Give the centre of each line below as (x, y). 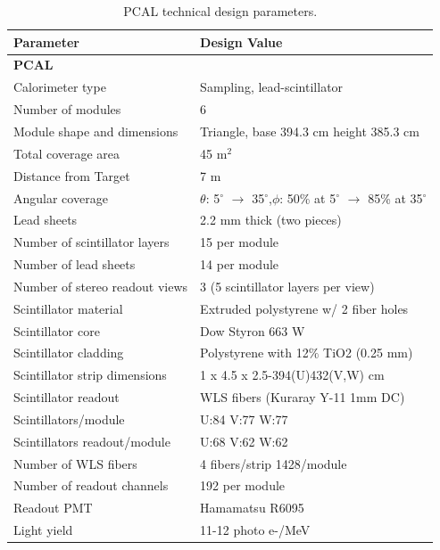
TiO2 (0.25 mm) (368, 353)
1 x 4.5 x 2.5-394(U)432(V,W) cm (292, 375)
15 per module (240, 242)
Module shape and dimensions (96, 131)
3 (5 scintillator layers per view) (287, 286)
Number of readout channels (91, 485)
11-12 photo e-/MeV (255, 530)
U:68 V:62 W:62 (244, 441)
